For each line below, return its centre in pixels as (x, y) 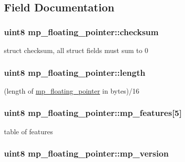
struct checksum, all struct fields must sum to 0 (76, 50)
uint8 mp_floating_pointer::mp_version (86, 153)
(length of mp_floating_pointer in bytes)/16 (72, 90)
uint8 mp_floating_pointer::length (75, 72)
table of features (28, 131)
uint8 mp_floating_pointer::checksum (81, 31)
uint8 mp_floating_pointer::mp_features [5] (93, 113)
